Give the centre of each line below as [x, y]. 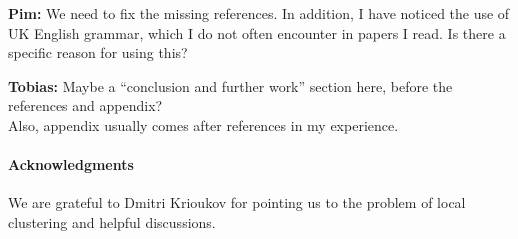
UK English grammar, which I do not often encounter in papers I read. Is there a [257, 32]
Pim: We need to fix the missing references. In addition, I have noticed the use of [259, 13]
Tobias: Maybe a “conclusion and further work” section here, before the [230, 85]
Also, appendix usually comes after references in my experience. [203, 124]
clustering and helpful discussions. [112, 221]
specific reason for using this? [98, 52]
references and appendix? [85, 105]
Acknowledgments [71, 164]
